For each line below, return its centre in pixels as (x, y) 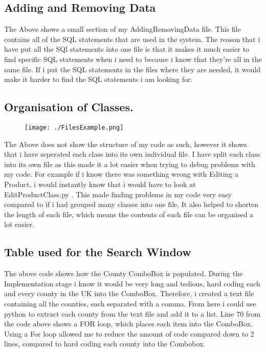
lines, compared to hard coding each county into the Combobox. (105, 344)
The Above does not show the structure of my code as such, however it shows (126, 144)
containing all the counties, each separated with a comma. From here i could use (130, 303)
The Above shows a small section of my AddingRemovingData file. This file (123, 29)
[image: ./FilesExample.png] (74, 127)
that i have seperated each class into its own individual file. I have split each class (132, 154)
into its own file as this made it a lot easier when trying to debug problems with (130, 164)
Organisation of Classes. (69, 107)
